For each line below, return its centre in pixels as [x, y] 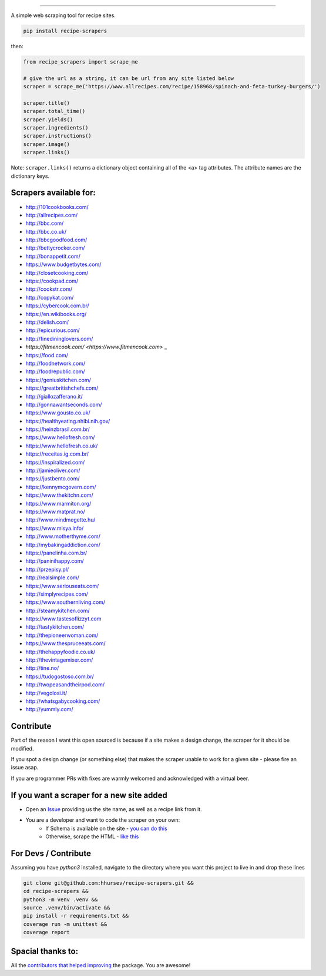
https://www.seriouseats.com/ [62, 586]
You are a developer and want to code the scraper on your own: [103, 820]
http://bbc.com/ [45, 223]
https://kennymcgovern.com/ [61, 487]
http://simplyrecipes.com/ [57, 594]
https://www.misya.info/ [55, 528]
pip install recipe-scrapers [65, 31]
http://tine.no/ [42, 668]
